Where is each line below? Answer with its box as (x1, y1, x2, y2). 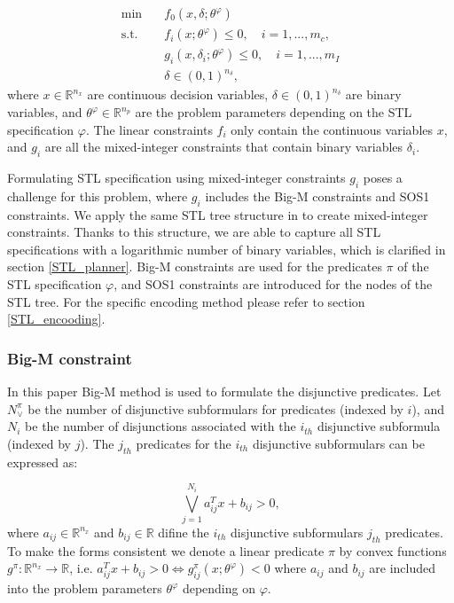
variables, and (7, 103, 82, 121)
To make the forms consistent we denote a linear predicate (7, 541, 325, 560)
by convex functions (339, 541, 447, 560)
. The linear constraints (85, 120, 213, 138)
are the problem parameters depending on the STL (135, 103, 412, 121)
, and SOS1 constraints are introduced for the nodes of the (113, 274, 433, 293)
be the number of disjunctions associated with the (25, 417, 296, 435)
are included (369, 559, 436, 577)
